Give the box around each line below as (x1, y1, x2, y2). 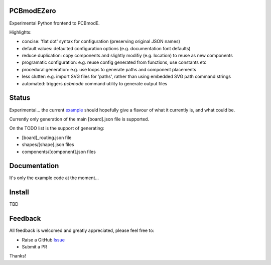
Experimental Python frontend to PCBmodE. (9, 20, 100, 26)
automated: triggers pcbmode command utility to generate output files (22, 80, 168, 86)
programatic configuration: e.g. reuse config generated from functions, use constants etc (22, 59, 207, 65)
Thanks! (9, 253, 26, 259)
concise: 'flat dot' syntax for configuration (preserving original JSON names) (22, 38, 181, 45)
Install (9, 188, 30, 197)
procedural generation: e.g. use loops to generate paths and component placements (22, 66, 197, 72)
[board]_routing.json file (22, 135, 72, 141)
